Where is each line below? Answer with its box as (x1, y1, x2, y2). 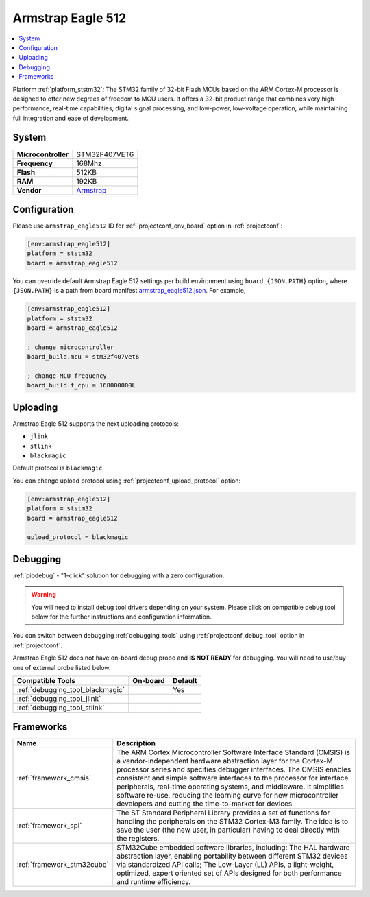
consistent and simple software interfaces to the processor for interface (116, 774, 349, 783)
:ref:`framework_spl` (16, 821, 82, 830)
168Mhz (76, 158, 102, 168)
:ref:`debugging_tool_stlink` (16, 703, 105, 713)
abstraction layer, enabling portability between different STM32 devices (116, 851, 348, 861)
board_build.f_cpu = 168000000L (27, 381, 136, 390)
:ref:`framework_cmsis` (16, 774, 92, 783)
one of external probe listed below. (12, 663, 111, 671)
